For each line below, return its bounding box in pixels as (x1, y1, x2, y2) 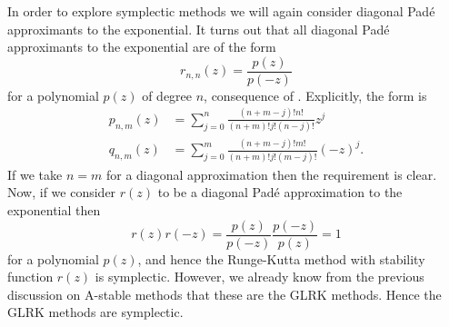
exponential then (7, 200, 101, 219)
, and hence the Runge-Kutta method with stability (137, 249, 425, 268)
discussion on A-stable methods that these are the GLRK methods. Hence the (7, 284, 442, 303)
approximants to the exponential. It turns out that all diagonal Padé (7, 19, 390, 38)
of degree (142, 85, 193, 104)
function (7, 267, 54, 286)
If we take (7, 164, 63, 183)
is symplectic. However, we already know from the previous (95, 267, 424, 286)
